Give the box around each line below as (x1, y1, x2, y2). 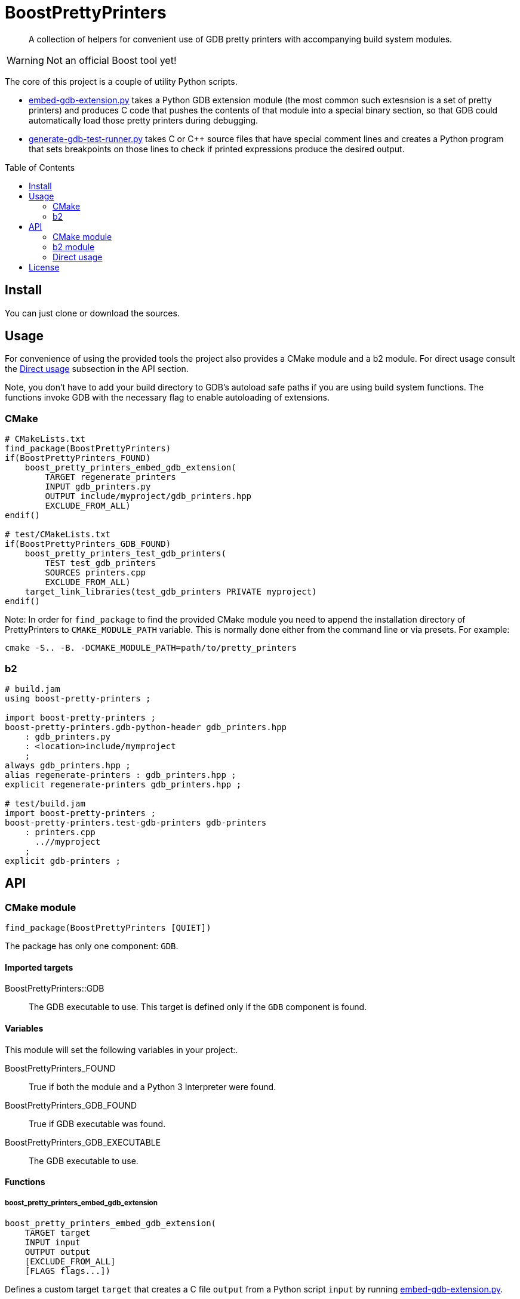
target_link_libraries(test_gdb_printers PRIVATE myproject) (24, 587, 317, 597)
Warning (7, 54, 44, 66)
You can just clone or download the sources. (5, 307, 180, 318)
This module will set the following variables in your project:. (5, 1044, 238, 1055)
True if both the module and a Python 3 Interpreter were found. (29, 1081, 276, 1092)
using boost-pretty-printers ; (5, 693, 151, 703)
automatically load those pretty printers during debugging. (29, 115, 259, 125)
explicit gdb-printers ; (5, 855, 121, 866)
